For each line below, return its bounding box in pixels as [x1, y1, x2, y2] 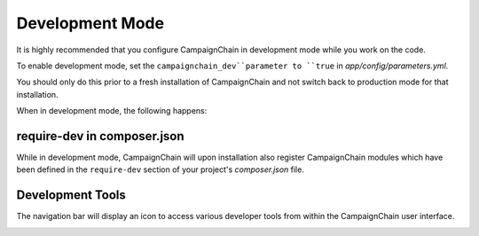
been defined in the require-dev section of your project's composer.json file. [16, 164, 305, 175]
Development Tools [16, 187, 126, 203]
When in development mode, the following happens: [16, 106, 208, 116]
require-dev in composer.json [16, 129, 185, 144]
